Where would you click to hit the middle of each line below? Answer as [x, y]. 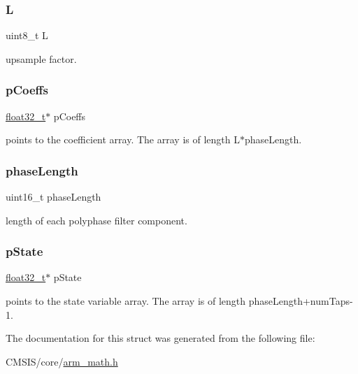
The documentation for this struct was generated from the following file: [160, 338]
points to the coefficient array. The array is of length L [123, 139]
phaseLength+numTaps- [301, 301]
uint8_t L [27, 35]
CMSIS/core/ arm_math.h [62, 361]
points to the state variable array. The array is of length [126, 301]
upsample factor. [41, 58]
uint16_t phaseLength [53, 197]
